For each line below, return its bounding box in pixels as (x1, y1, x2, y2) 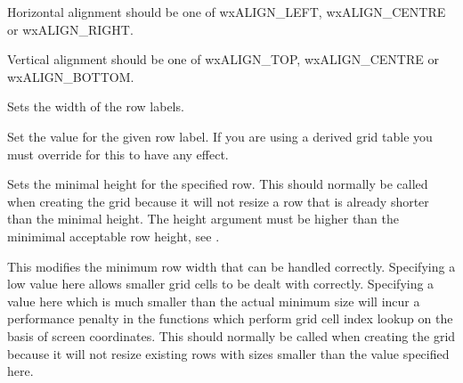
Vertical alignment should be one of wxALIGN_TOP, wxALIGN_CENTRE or (7, 50, 439, 69)
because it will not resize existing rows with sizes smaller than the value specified (7, 344, 450, 363)
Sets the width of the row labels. (7, 97, 184, 116)
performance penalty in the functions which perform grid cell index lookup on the (7, 309, 453, 328)
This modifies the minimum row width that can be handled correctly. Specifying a (7, 257, 456, 275)
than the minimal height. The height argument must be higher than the (7, 209, 400, 228)
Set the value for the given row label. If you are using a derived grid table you (7, 126, 433, 145)
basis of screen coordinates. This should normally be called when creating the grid (7, 326, 456, 345)
